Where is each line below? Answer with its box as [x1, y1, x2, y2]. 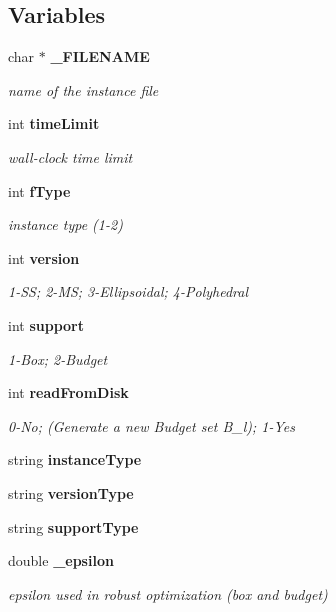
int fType [8, 180, 71, 201]
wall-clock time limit [8, 146, 133, 167]
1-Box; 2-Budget [8, 348, 108, 369]
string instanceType [8, 449, 142, 470]
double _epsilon [8, 550, 114, 571]
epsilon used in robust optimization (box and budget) [8, 583, 328, 604]
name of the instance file [8, 79, 159, 100]
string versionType [8, 482, 134, 503]
